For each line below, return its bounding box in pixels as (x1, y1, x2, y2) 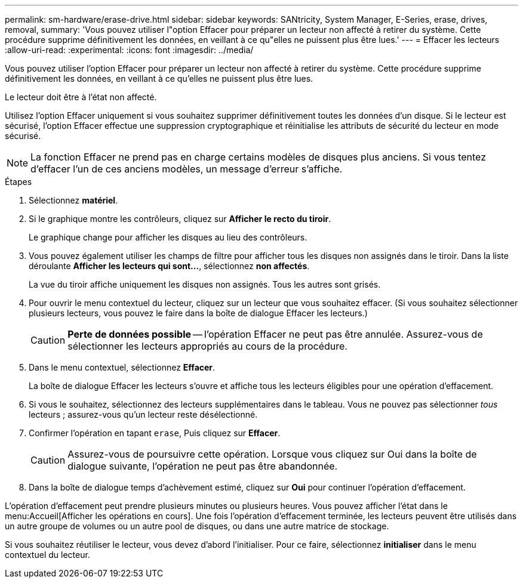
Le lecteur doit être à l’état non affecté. (5, 92, 157, 102)
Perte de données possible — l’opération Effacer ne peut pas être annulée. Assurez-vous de (67, 328, 483, 340)
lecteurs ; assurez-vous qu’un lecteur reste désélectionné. (29, 409, 258, 419)
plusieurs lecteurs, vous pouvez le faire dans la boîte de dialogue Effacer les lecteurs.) (29, 308, 368, 318)
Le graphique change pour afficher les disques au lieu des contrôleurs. (29, 232, 307, 242)
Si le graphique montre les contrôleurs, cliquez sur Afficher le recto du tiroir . (29, 214, 331, 224)
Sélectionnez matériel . (29, 195, 118, 205)
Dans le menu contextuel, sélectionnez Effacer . (29, 362, 216, 372)
